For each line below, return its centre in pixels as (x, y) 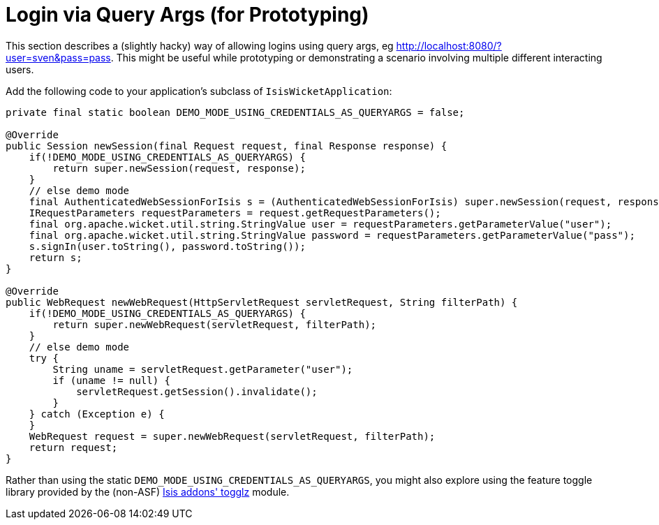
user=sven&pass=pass (58, 57)
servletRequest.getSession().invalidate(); (197, 391)
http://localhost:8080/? (449, 45)
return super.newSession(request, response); (179, 168)
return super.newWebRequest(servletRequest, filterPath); (215, 324)
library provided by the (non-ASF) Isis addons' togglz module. (148, 491)
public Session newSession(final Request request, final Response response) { (227, 146)
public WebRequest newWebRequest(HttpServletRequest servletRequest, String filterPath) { (262, 302)
